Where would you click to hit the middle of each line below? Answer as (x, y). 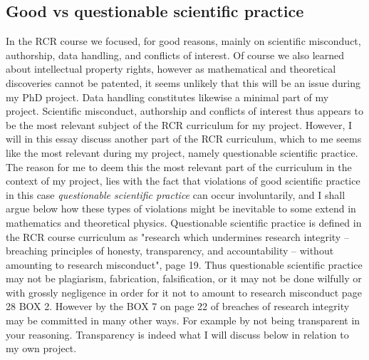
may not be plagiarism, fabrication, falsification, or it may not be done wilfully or (184, 278)
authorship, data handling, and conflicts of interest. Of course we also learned (175, 55)
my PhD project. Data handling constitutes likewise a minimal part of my (167, 97)
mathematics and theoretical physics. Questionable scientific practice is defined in (184, 222)
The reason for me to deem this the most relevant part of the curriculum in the (179, 166)
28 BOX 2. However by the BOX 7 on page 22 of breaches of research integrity (178, 306)
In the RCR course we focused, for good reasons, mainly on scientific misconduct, (183, 41)
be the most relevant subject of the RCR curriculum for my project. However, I (179, 124)
